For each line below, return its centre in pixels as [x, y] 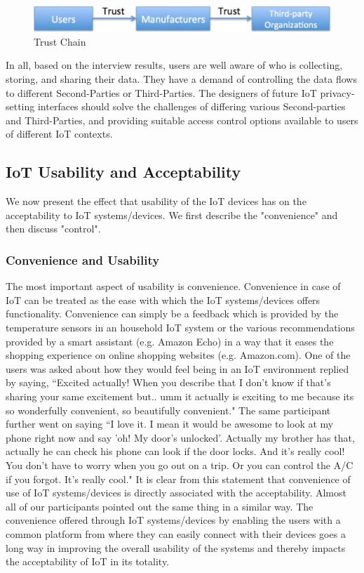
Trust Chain [60, 41]
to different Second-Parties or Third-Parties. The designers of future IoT [161, 92]
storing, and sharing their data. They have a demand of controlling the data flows [181, 79]
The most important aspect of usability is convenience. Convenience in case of [173, 286]
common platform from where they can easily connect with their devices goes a [176, 533]
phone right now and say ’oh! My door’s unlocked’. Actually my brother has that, [180, 437]
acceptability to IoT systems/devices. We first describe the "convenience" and [172, 215]
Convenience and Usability [83, 259]
